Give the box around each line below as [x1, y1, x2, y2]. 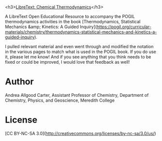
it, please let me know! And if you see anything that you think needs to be [5, 54, 151, 60]
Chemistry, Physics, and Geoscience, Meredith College [5, 97, 115, 103]
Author [5, 76, 34, 87]
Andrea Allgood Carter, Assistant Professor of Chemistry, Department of [5, 92, 149, 98]
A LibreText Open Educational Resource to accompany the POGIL [5, 14, 135, 19]
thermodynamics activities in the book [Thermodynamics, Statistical [5, 19, 141, 24]
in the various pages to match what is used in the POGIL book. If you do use [5, 49, 156, 54]
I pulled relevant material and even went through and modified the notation [5, 44, 154, 49]
